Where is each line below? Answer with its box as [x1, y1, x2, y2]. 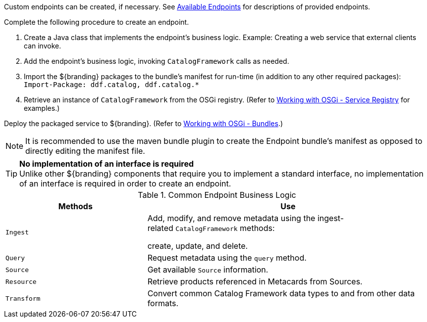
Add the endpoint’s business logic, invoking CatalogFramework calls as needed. [24, 57, 289, 65]
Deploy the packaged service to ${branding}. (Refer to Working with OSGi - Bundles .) [4, 119, 283, 128]
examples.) [24, 104, 60, 112]
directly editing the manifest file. [25, 146, 145, 156]
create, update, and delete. [147, 241, 248, 251]
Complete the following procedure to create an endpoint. [4, 18, 189, 26]
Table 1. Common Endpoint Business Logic [138, 190, 296, 200]
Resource [5, 277, 37, 285]
